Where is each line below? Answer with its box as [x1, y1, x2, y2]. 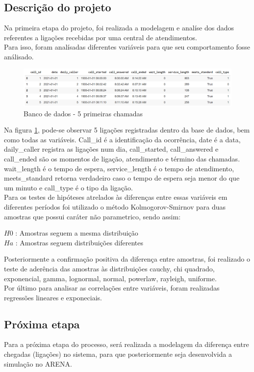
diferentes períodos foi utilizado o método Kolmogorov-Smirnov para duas [4, 201, 226, 212]
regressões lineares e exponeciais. [4, 292, 102, 302]
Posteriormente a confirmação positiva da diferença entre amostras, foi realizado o [4, 254, 251, 264]
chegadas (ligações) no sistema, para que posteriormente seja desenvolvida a [4, 349, 232, 359]
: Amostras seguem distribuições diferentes [15, 237, 144, 247]
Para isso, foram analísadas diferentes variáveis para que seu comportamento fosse [4, 42, 250, 52]
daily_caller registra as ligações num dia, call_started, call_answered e [4, 144, 219, 154]
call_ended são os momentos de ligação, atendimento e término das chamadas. [4, 153, 240, 163]
